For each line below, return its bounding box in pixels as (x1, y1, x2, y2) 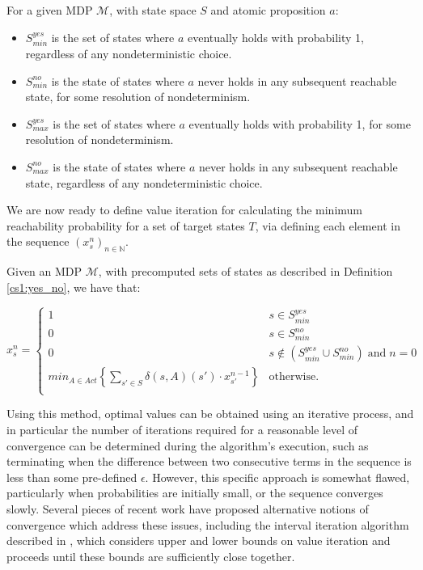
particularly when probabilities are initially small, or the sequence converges (6, 484, 383, 501)
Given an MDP (6, 263, 82, 280)
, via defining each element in (255, 217, 400, 234)
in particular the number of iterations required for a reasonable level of (6, 421, 358, 438)
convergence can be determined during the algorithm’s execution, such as (6, 437, 369, 454)
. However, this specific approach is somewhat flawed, (145, 468, 410, 485)
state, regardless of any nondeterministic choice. (25, 174, 263, 191)
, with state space (109, 2, 197, 18)
